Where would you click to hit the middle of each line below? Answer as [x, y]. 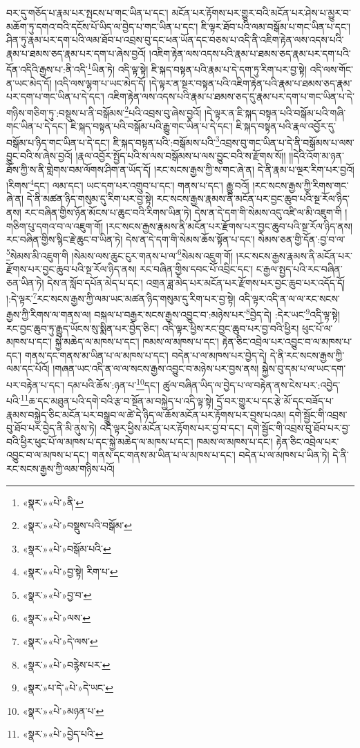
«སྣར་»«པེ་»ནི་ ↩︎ [53, 502]
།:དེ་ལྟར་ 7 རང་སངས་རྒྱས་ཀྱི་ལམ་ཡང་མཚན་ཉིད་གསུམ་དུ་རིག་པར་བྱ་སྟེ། [121, 297]
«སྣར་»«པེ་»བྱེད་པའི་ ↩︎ [63, 734]
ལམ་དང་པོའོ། [28, 368]
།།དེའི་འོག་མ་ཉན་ [316, 155]
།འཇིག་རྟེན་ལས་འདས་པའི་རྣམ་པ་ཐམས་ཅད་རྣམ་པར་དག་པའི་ [250, 53]
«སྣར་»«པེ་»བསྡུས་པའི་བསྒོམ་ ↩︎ [77, 525]
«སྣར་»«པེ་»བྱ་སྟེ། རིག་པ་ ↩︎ [70, 572]
